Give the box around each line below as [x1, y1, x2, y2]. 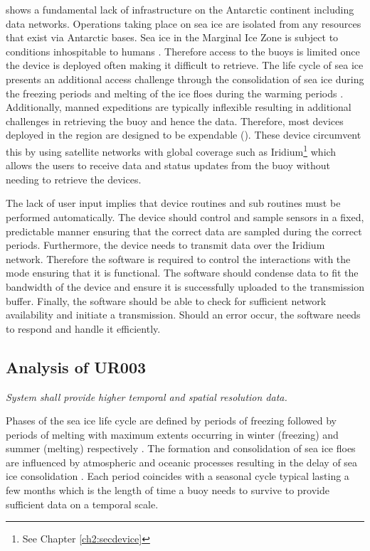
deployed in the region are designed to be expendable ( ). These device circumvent [6, 127, 361, 142]
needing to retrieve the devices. [6, 171, 142, 186]
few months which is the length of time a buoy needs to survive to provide [6, 483, 329, 498]
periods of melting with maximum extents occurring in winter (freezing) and [6, 427, 339, 442]
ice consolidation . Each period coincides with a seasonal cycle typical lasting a [6, 469, 349, 483]
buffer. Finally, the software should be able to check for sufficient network [6, 293, 327, 308]
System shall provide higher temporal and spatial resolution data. [6, 389, 287, 404]
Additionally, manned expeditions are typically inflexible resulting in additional [6, 100, 351, 114]
